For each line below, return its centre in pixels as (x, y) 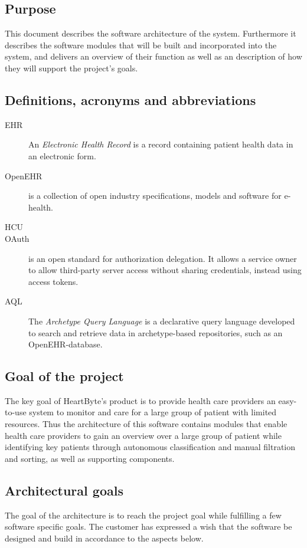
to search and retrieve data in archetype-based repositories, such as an (156, 332)
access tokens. (53, 281)
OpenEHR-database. (66, 344)
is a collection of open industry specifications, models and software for (155, 196)
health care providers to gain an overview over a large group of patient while (143, 435)
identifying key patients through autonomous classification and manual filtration (150, 447)
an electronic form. (62, 155)
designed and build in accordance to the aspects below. (104, 538)
